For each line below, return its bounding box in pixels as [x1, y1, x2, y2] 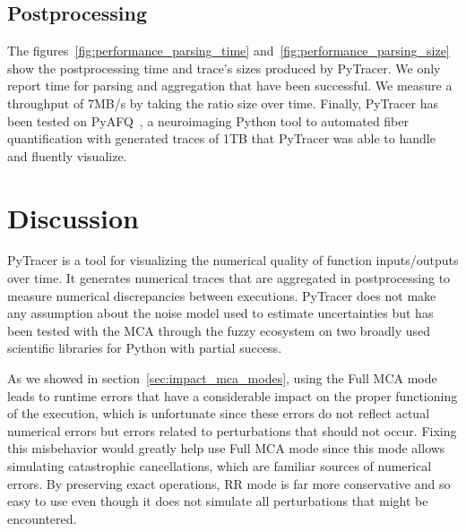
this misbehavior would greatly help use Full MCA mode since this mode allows [7, 439, 445, 458]
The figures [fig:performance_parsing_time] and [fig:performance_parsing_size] [7, 41, 450, 60]
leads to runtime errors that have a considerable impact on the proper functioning [7, 386, 458, 405]
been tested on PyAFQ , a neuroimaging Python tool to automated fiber [7, 111, 410, 130]
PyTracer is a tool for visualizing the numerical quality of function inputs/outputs [7, 251, 459, 270]
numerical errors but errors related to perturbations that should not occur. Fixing [7, 421, 457, 440]
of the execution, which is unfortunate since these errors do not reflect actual [7, 404, 430, 423]
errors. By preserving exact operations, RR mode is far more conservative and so [7, 474, 451, 492]
